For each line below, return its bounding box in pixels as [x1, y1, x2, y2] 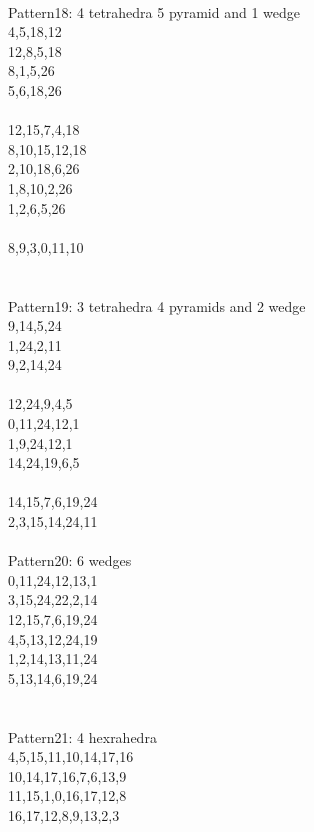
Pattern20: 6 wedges [8, 550, 132, 571]
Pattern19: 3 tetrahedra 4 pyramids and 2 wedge [8, 295, 306, 316]
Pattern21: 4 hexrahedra [8, 726, 157, 747]
